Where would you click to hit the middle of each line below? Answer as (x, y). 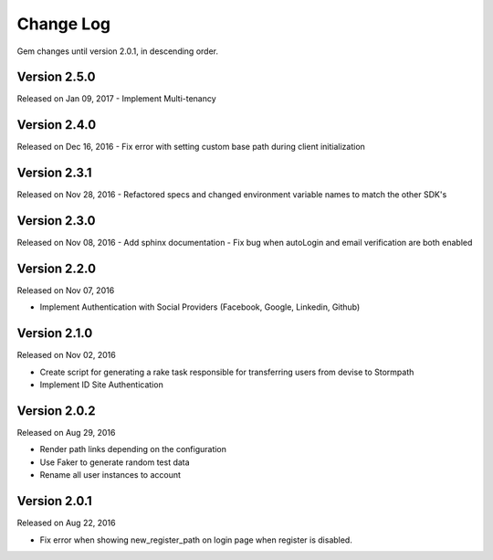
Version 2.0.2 (56, 411)
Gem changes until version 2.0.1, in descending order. (118, 51)
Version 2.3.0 (56, 221)
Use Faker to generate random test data (115, 462)
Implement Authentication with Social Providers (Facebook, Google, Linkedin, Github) (200, 307)
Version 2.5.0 (56, 77)
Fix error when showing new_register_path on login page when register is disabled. (196, 540)
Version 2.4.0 (57, 125)
